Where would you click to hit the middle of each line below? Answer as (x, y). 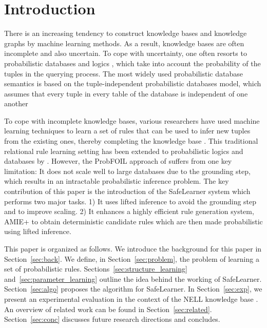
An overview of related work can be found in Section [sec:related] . (108, 309)
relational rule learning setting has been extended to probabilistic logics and (124, 151)
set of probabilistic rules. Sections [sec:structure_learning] (96, 269)
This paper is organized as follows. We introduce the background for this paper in (133, 248)
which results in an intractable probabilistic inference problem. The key (117, 181)
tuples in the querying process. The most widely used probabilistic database (123, 73)
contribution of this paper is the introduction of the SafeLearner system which (127, 191)
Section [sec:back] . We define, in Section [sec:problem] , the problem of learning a (132, 258)
